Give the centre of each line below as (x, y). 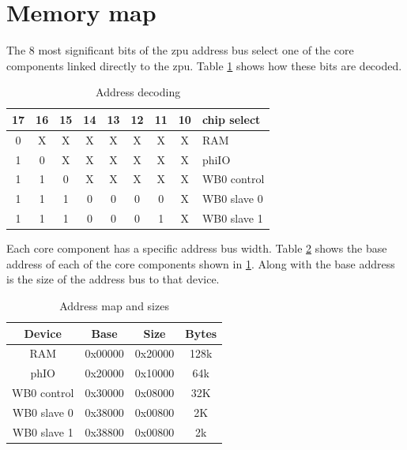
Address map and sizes (114, 306)
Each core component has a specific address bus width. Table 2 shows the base (197, 248)
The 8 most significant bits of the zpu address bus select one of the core (180, 50)
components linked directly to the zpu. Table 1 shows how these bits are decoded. (204, 65)
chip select (231, 119)
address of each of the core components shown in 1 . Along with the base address (201, 263)
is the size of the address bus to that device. (113, 279)
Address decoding (138, 92)
